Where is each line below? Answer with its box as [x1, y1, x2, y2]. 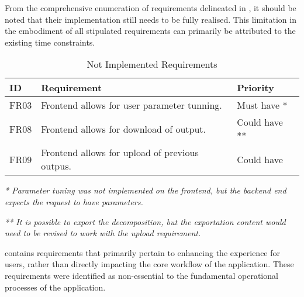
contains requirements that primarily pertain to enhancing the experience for [5, 246, 281, 258]
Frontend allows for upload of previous [41, 146, 199, 160]
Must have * [237, 98, 288, 112]
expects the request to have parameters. [5, 195, 143, 208]
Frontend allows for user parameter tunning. [41, 98, 222, 112]
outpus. [41, 159, 71, 173]
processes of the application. [5, 281, 106, 293]
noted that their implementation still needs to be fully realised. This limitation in [5, 13, 296, 25]
